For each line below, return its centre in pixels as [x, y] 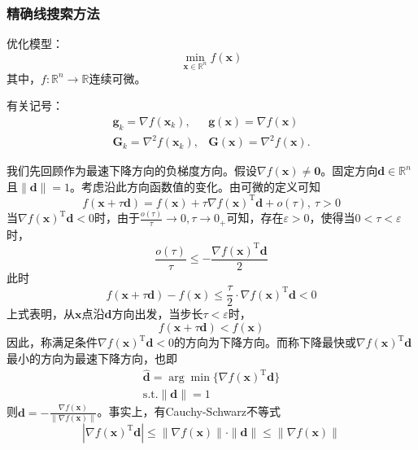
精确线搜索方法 [53, 13]
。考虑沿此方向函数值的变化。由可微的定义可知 [196, 186]
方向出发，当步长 [157, 314]
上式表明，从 [41, 314]
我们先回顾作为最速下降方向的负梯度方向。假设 [132, 170]
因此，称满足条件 [52, 342]
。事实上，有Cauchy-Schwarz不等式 [189, 411]
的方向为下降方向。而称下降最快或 [265, 342]
